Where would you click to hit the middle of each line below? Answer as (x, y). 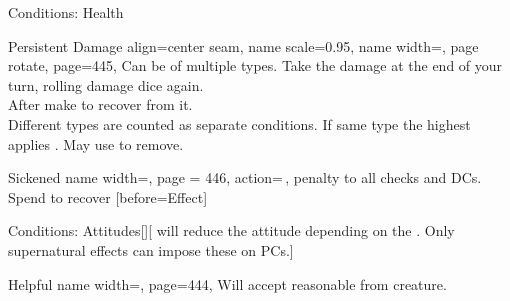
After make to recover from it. (100, 104)
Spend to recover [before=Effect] (108, 196)
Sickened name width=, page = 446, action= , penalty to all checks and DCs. (245, 177)
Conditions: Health (66, 12)
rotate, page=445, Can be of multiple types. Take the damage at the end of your (255, 65)
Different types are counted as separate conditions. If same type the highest (239, 123)
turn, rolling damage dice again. (106, 84)
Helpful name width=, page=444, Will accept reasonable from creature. (227, 283)
